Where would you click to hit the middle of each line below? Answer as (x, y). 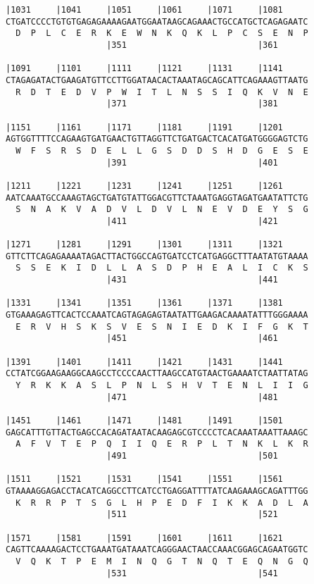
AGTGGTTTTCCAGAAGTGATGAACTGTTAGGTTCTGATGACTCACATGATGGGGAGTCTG (157, 139)
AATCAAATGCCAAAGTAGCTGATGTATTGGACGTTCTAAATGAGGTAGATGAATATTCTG (157, 198)
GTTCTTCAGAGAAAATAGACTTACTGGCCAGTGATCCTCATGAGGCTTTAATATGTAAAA (157, 256)
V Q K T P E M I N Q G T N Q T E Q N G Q (162, 561)
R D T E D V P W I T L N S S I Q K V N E (162, 92)
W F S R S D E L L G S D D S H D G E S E (162, 150)
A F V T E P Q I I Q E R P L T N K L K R (162, 444)
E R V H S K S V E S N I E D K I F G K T (162, 327)
